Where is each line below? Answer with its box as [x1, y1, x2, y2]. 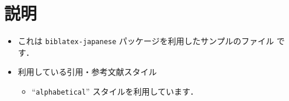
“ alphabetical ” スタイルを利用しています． [32, 85, 199, 97]
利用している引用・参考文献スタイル [18, 66, 157, 78]
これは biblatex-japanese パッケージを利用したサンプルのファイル [18, 35, 274, 47]
